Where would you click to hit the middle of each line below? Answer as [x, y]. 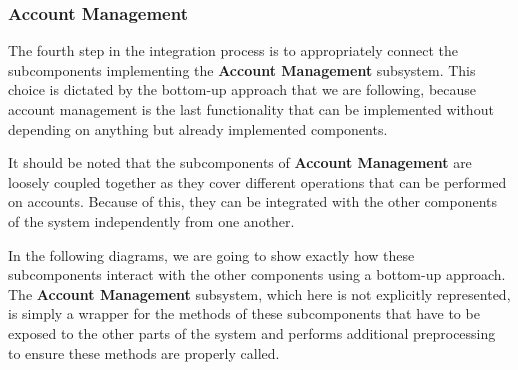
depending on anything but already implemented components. [198, 128]
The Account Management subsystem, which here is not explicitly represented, [259, 293]
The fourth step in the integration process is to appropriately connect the [233, 50]
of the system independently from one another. [151, 220]
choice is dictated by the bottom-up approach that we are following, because [242, 89]
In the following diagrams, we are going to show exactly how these [211, 254]
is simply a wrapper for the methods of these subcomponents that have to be [244, 313]
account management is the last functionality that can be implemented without [251, 109]
